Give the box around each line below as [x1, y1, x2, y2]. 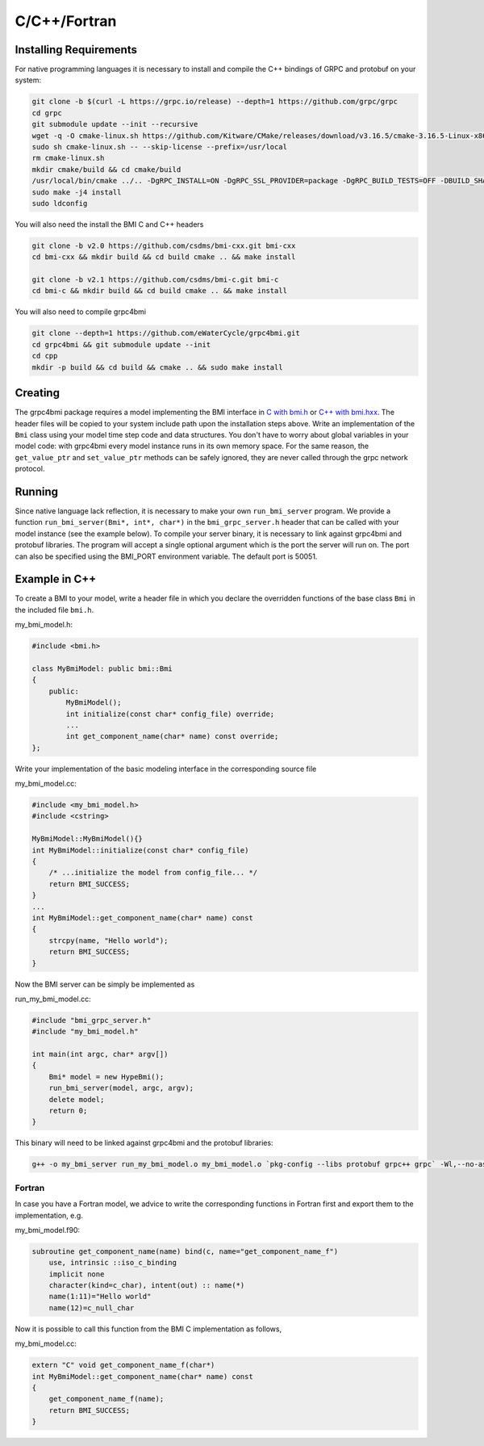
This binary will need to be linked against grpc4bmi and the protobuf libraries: [15, 1138, 273, 1148]
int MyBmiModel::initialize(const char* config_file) [31, 845, 249, 855]
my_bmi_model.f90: [15, 1225, 81, 1234]
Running [15, 484, 59, 498]
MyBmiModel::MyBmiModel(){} [31, 834, 143, 844]
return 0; [48, 1106, 88, 1116]
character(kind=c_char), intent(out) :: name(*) [48, 1280, 245, 1290]
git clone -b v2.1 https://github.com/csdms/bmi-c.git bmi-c [31, 275, 279, 284]
